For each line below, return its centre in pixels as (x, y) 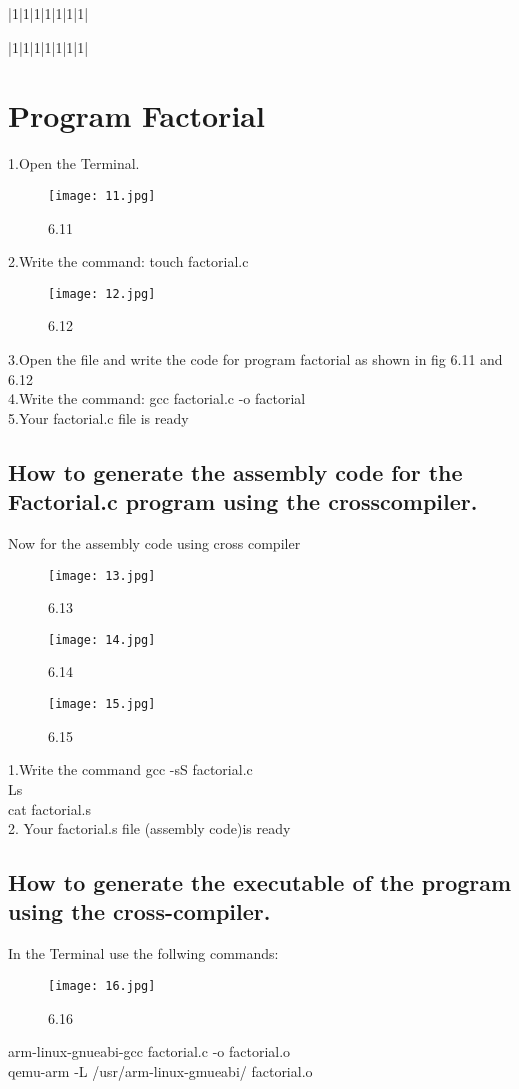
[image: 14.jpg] (102, 639)
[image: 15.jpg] (102, 704)
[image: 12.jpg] (102, 293)
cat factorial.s (49, 808)
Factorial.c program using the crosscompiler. (243, 501)
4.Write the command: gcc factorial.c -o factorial (157, 398)
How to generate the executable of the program (260, 882)
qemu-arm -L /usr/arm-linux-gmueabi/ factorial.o (160, 1070)
